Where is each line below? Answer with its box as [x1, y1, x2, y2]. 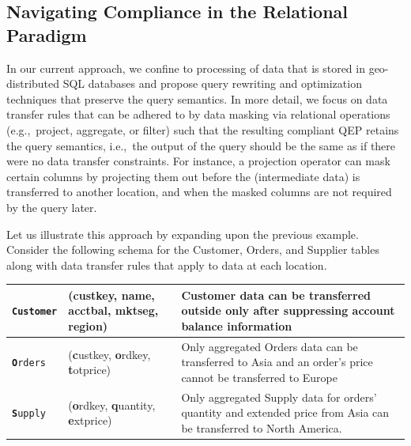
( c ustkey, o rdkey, [68, 346, 151, 362]
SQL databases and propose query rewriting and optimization [62, 75, 362, 92]
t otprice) [68, 361, 111, 378]
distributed [6, 75, 60, 92]
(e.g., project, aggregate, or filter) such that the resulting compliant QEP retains [6, 121, 399, 138]
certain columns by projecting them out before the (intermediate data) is [6, 168, 360, 184]
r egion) [68, 318, 108, 334]
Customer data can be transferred [181, 286, 371, 303]
